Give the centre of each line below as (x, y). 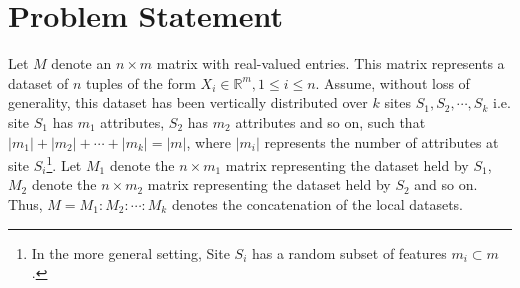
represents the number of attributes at (381, 141)
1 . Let (64, 163)
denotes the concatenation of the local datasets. (317, 203)
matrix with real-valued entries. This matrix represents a (330, 63)
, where (208, 141)
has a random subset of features (349, 252)
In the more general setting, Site (130, 252)
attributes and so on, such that (330, 121)
